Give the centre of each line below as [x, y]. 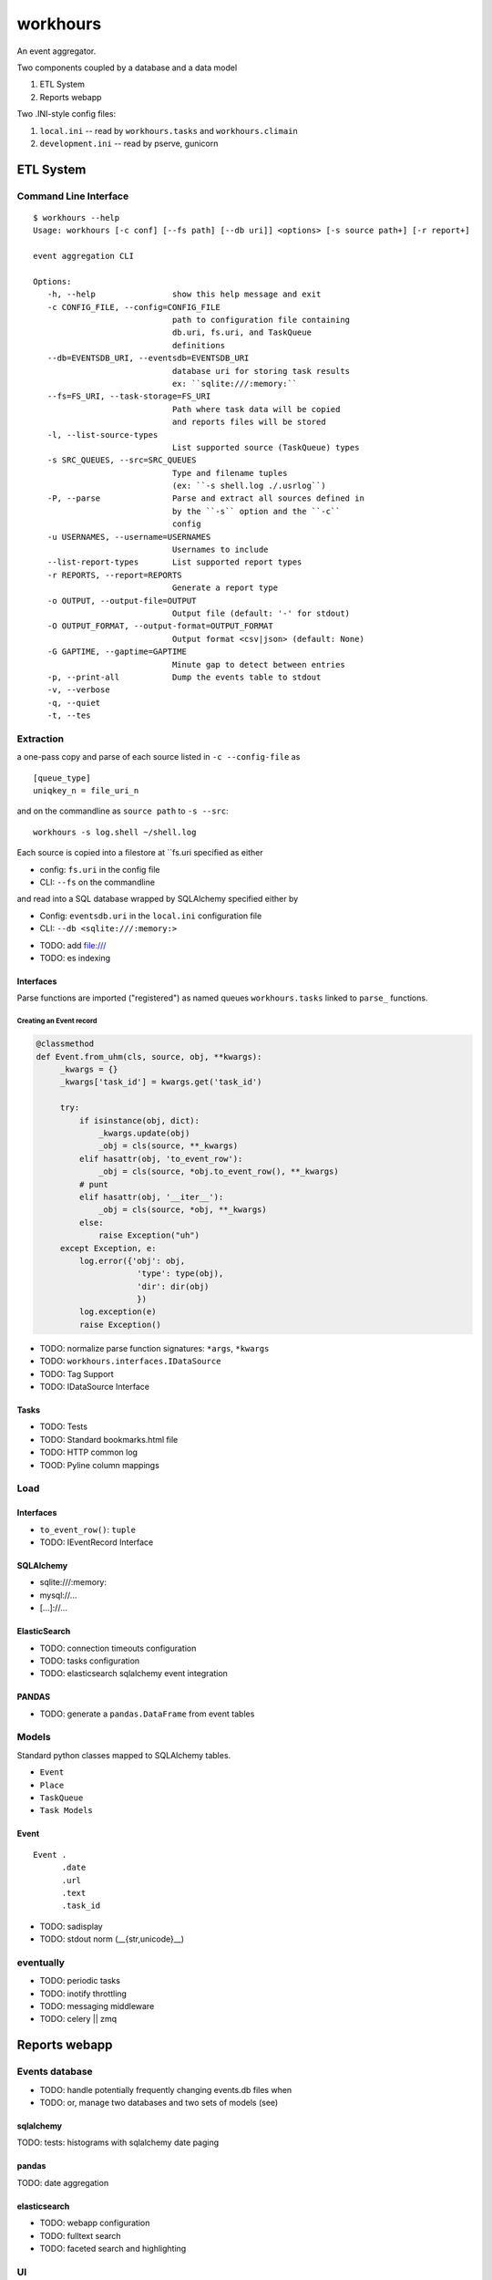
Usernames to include [220, 550]
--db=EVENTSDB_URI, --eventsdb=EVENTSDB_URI [148, 358]
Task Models [66, 1811]
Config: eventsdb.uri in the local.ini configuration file [151, 916]
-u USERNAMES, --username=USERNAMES [129, 537]
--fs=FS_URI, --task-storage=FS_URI [129, 396]
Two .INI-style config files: [67, 114]
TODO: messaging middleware [97, 2006]
